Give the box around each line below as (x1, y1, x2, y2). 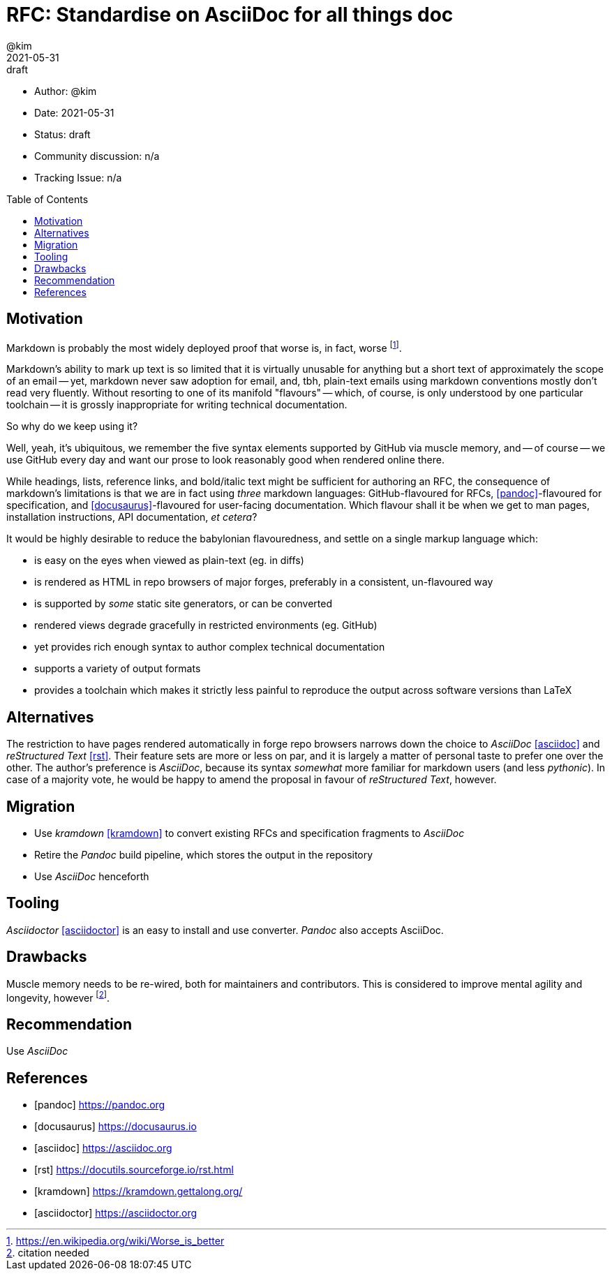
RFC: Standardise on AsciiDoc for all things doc (6, 3, 454, 27)
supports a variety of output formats (34, 662, 201, 675)
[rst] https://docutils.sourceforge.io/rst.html (34, 1163, 234, 1175)
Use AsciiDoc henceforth (34, 870, 149, 882)
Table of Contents (6, 193, 89, 205)
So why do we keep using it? (6, 420, 138, 433)
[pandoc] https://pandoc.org (34, 1098, 165, 1111)
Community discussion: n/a (34, 149, 160, 162)
